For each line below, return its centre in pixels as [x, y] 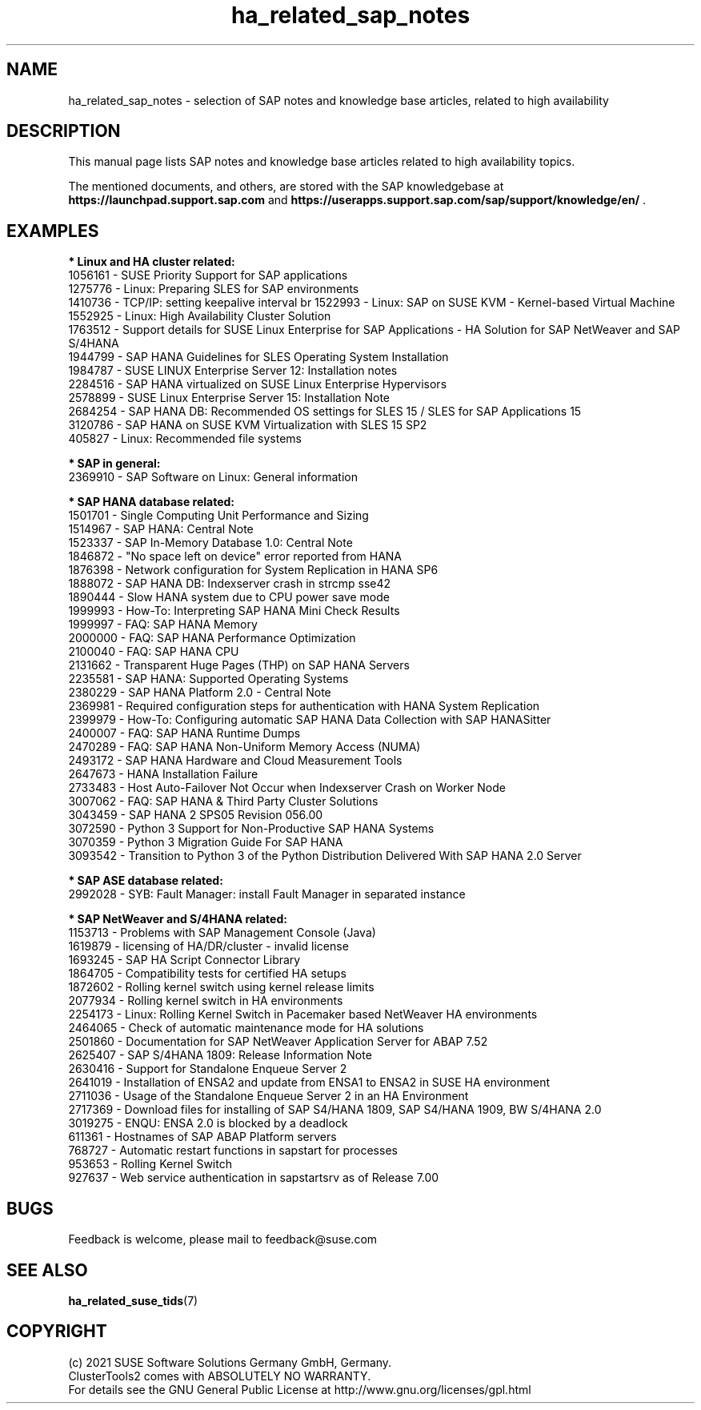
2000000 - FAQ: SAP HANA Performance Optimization [212, 638]
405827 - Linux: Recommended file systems [185, 439]
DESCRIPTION [64, 131]
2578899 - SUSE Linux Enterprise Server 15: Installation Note [229, 398]
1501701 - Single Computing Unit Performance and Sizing [218, 516]
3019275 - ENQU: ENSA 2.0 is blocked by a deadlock [208, 1123]
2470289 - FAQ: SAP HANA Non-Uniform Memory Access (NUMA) [244, 747]
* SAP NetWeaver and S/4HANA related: [178, 919]
